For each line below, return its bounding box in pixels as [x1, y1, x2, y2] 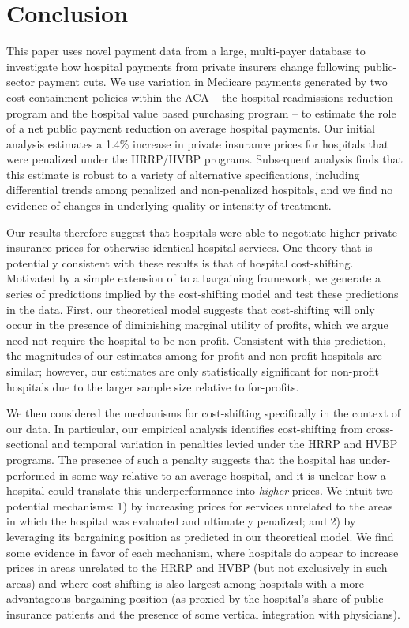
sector [6, 73, 35, 90]
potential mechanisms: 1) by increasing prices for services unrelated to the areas [6, 497, 393, 514]
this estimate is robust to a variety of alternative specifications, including [6, 166, 360, 182]
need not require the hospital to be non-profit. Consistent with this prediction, [6, 331, 386, 348]
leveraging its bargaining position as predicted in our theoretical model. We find [6, 528, 394, 544]
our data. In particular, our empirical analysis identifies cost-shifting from [6, 420, 363, 436]
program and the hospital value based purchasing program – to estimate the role [6, 104, 396, 121]
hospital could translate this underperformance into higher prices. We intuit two [6, 482, 393, 499]
